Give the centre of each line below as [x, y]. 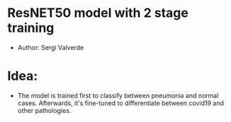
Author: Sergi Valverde [51, 47]
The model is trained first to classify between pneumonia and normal [118, 95]
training [31, 28]
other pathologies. [44, 110]
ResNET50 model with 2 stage [98, 13]
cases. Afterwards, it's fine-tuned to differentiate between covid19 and [121, 103]
